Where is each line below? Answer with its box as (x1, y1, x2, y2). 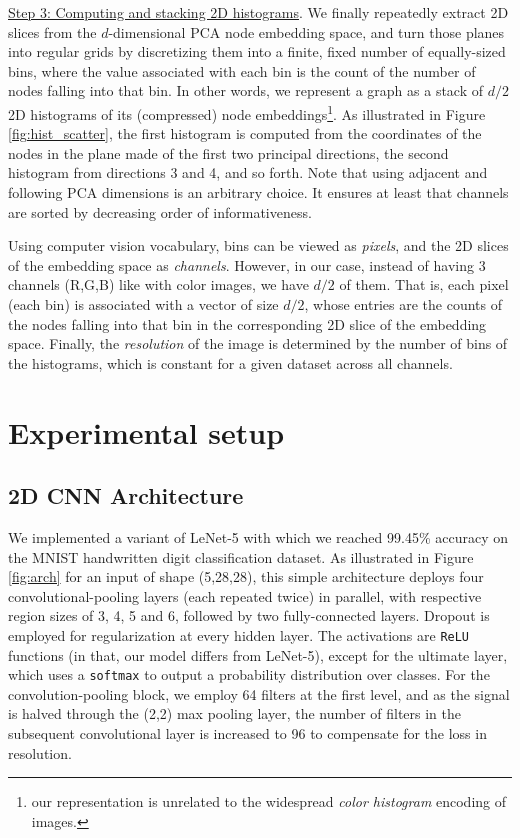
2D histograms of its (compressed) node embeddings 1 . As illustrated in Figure (8, 100, 486, 124)
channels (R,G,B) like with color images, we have (8, 274, 309, 295)
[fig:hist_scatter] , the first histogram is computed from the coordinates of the (8, 123, 482, 144)
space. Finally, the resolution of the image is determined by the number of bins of (8, 333, 508, 354)
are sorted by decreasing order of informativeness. (8, 201, 312, 222)
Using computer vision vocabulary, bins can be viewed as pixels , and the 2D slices (8, 235, 509, 256)
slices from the (8, 21, 97, 42)
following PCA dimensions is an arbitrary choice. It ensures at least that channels (8, 182, 509, 202)
